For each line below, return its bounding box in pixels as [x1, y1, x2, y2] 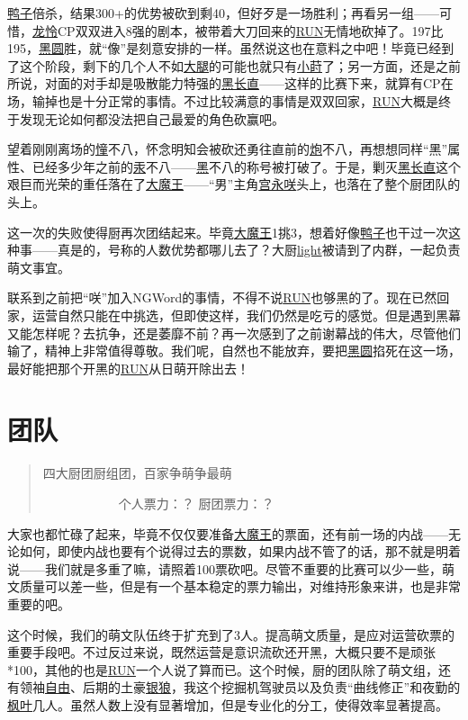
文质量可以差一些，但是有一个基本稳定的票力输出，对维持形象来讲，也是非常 [7, 577, 461, 596]
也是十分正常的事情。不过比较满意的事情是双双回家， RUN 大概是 [57, 91, 438, 110]
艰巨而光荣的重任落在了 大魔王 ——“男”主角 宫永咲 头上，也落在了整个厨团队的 [7, 175, 461, 193]
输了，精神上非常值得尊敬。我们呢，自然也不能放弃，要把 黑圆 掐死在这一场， [7, 341, 461, 360]
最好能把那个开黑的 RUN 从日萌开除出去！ [7, 358, 249, 377]
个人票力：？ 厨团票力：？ [118, 494, 274, 512]
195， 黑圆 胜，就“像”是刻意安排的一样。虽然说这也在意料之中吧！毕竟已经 [7, 39, 442, 58]
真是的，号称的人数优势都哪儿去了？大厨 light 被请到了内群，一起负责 [57, 240, 461, 259]
